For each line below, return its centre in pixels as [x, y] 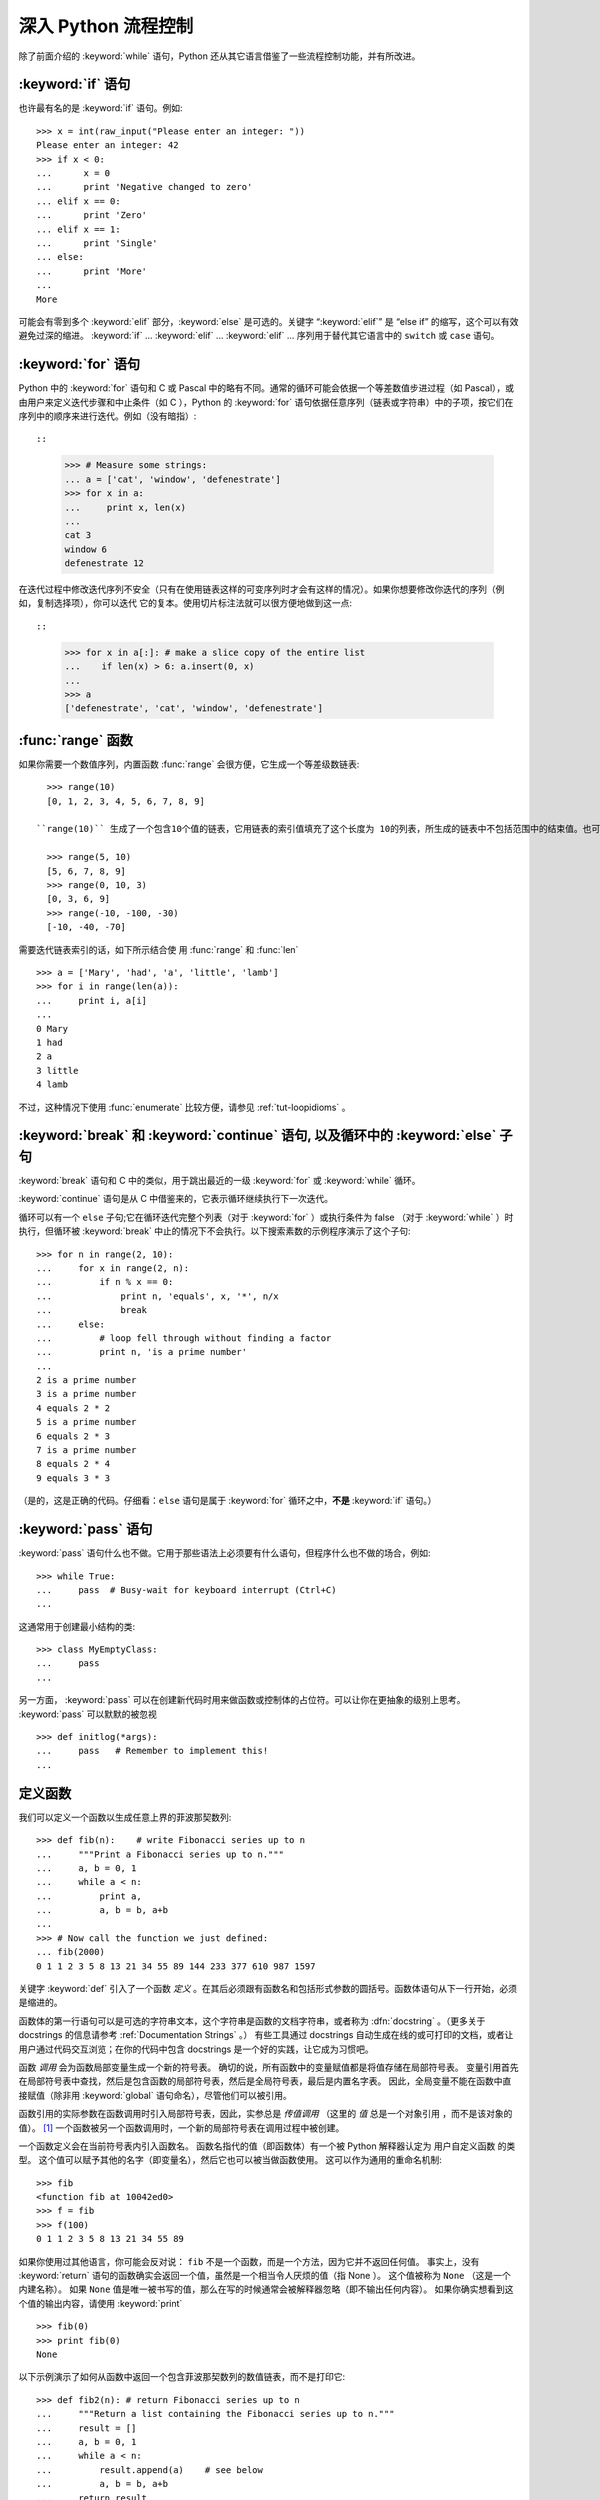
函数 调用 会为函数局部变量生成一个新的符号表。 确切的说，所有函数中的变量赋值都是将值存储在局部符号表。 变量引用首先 [268, 2067]
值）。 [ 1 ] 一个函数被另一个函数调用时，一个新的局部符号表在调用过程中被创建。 [181, 2127]
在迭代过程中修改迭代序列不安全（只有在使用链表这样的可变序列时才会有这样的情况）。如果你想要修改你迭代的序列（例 [261, 589]
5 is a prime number [86, 1422]
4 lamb [52, 1084]
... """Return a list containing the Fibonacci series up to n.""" [215, 2414]
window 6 [86, 549]
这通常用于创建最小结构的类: [77, 1626]
